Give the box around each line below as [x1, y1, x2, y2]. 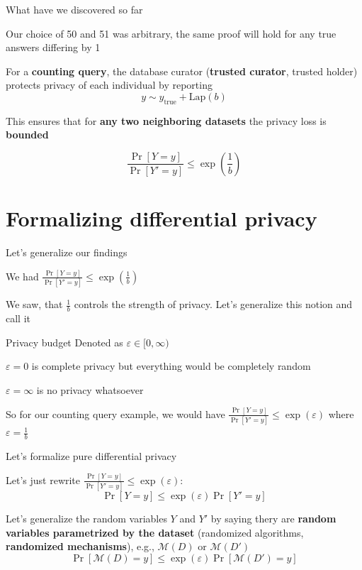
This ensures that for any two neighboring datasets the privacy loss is [6, 113, 327, 128]
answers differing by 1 [6, 40, 101, 55]
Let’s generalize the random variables [6, 511, 167, 526]
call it [6, 311, 30, 326]
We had [6, 268, 39, 283]
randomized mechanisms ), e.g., [6, 539, 154, 554]
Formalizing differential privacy [6, 204, 317, 233]
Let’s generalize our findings [6, 245, 128, 260]
